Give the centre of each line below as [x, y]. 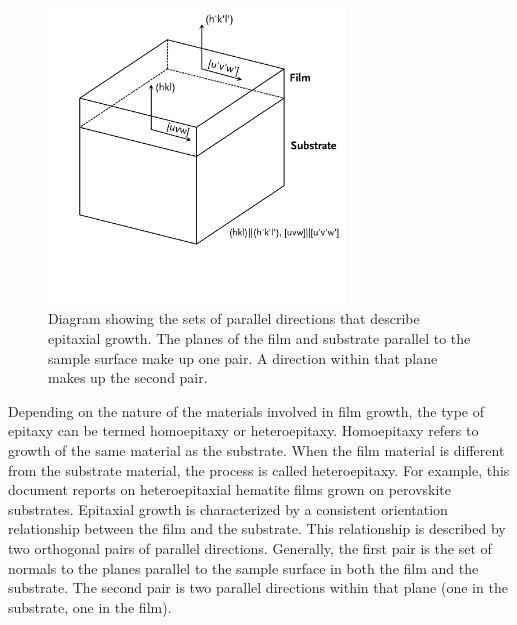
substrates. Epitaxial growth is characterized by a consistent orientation [228, 508]
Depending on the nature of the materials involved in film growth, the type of [246, 410]
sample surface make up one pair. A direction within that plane [243, 357]
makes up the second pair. [128, 377]
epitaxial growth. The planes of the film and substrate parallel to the [259, 337]
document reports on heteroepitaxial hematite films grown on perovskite [229, 489]
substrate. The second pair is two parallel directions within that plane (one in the [258, 587]
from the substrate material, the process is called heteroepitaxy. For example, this [259, 469]
